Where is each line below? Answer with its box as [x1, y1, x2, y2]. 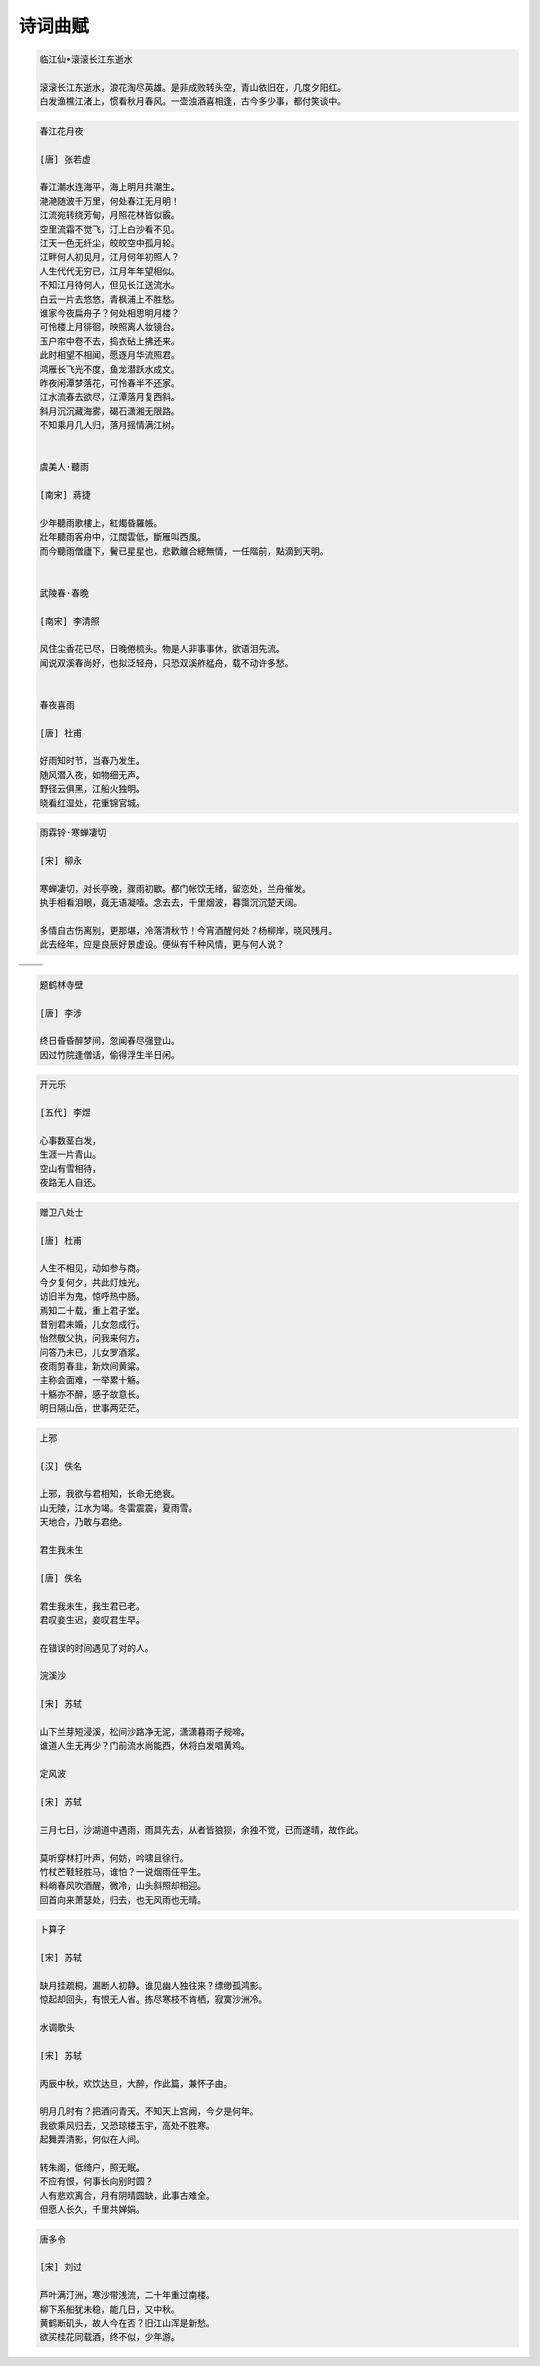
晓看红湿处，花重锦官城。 [39, 797, 145, 809]
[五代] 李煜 [39, 1107, 91, 1119]
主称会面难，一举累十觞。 [39, 1375, 145, 1386]
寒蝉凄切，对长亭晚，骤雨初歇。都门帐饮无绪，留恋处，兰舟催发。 [39, 883, 312, 894]
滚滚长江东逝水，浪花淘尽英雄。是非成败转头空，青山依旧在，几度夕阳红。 [39, 81, 347, 93]
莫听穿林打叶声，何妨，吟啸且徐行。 [39, 1852, 189, 1864]
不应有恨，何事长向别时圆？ [39, 2176, 154, 2187]
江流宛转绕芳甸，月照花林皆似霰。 [39, 210, 180, 221]
